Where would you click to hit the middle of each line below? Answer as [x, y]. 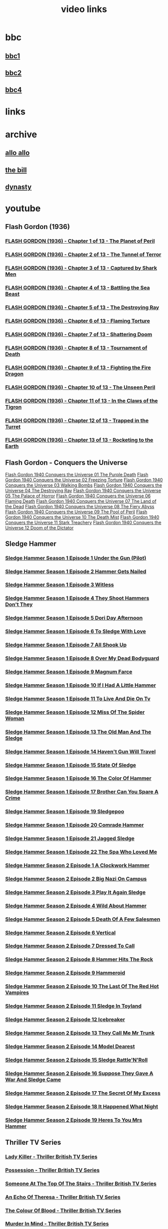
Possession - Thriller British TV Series [52, 1170]
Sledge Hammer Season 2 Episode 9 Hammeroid [65, 973]
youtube [23, 209]
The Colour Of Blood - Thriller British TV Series [63, 1210]
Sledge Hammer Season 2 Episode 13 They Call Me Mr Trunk [80, 1033]
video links [84, 9]
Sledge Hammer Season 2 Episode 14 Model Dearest [70, 1046]
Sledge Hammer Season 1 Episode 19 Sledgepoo [65, 811]
